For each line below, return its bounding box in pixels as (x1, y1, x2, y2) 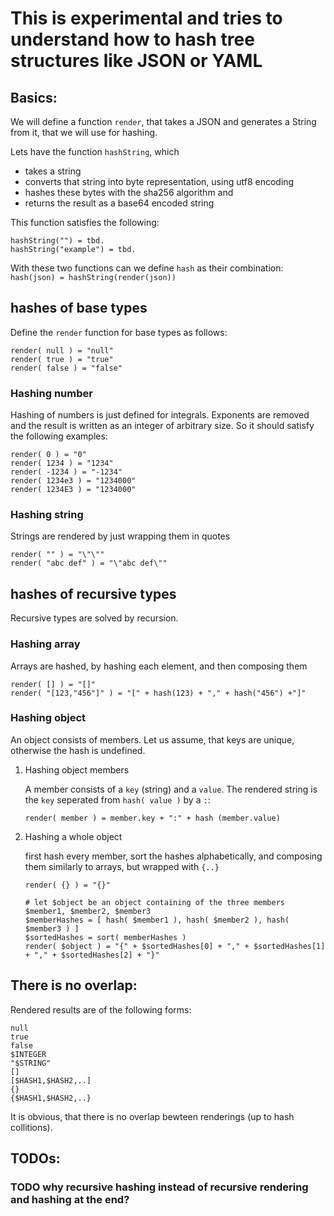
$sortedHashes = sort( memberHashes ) (24, 932, 187, 942)
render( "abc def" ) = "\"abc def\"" (10, 558, 168, 569)
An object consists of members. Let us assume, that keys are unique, (10, 733, 295, 746)
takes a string (24, 165, 82, 177)
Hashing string (10, 508, 84, 522)
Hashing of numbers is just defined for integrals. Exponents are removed (10, 409, 310, 421)
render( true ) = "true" (10, 354, 114, 364)
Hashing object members (24, 763, 130, 776)
